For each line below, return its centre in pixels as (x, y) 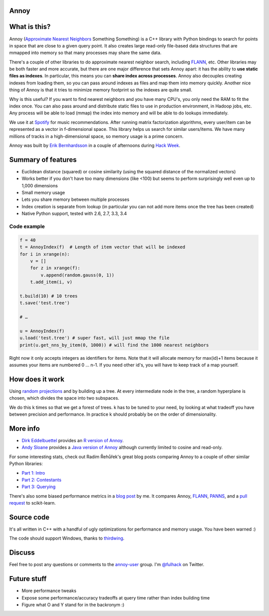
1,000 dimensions (40, 185)
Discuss (22, 553)
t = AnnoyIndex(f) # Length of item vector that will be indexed (102, 247)
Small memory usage (43, 193)
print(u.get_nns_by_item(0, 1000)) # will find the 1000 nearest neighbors (114, 345)
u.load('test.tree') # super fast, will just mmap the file (95, 338)
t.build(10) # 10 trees (49, 296)
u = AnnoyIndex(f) (42, 331)
